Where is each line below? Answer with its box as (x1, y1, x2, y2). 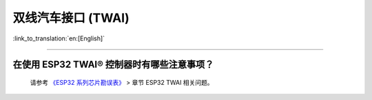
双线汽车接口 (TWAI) (12, 10, 130, 25)
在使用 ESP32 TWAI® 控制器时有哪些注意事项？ (12, 59, 214, 71)
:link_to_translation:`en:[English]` (12, 34, 105, 42)
